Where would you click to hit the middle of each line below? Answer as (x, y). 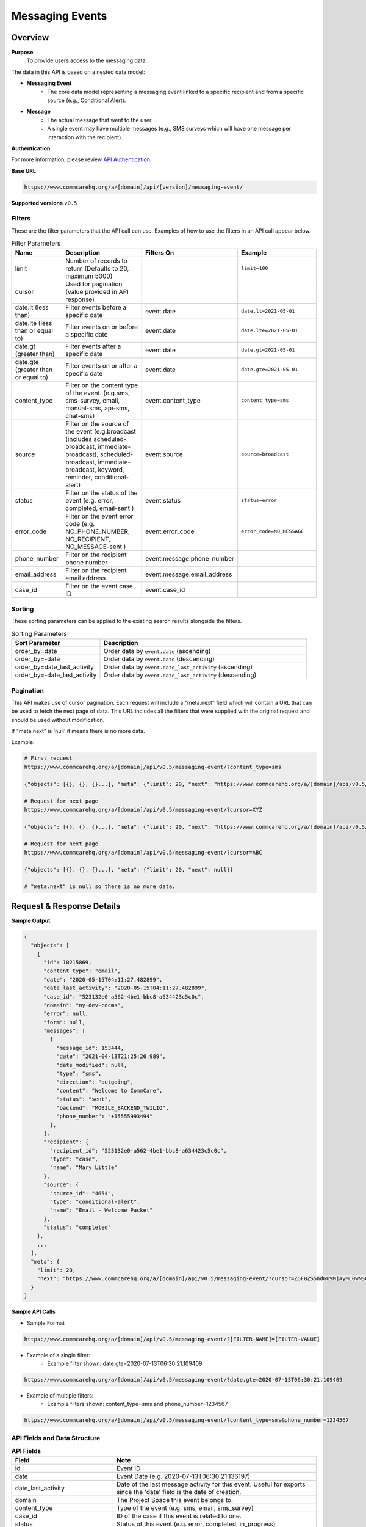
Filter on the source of (97, 423)
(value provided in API (97, 291)
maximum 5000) (89, 276)
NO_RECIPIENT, (88, 539)
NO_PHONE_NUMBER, (98, 531)
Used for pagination (94, 284)
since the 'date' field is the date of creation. (179, 1492)
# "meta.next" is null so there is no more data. (100, 887)
